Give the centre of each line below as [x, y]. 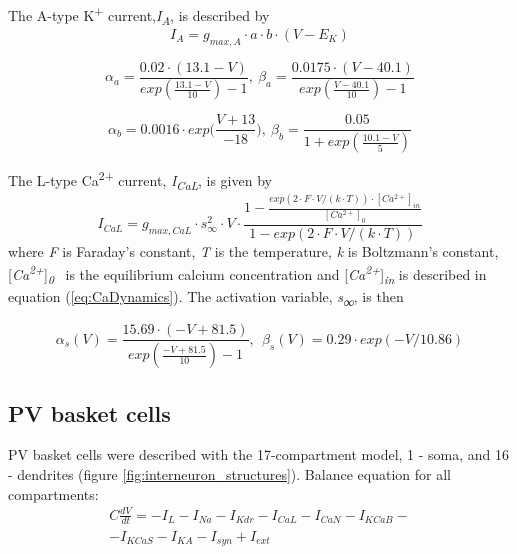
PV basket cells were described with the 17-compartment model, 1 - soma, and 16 [259, 454]
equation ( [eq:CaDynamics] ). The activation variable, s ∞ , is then [206, 297]
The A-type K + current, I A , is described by [139, 15]
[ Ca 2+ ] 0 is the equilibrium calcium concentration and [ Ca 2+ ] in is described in [247, 274]
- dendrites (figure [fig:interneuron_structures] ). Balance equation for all [229, 473]
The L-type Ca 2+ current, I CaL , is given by [140, 180]
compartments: [53, 493]
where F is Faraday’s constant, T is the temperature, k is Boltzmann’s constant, [253, 250]
